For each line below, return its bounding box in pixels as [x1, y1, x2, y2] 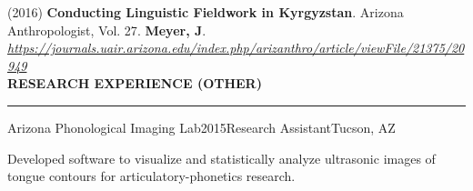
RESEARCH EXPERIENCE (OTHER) [7, 74, 262, 93]
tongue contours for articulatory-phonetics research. [7, 166, 296, 186]
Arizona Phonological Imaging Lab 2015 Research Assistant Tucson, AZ [7, 117, 396, 136]
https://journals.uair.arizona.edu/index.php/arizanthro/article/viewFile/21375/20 [7, 38, 465, 57]
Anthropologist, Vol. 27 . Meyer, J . [7, 20, 206, 39]
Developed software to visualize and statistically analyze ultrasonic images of [7, 148, 436, 167]
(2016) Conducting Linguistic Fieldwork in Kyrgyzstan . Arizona [7, 3, 404, 21]
